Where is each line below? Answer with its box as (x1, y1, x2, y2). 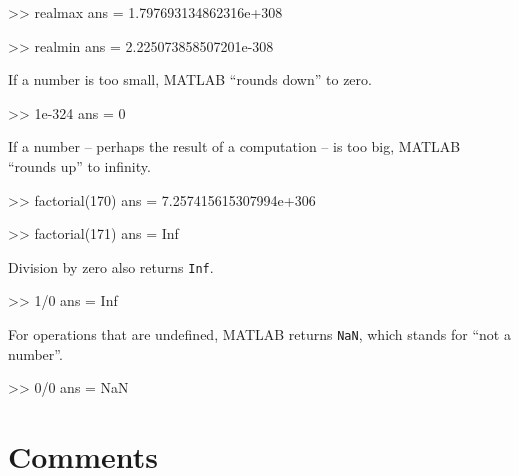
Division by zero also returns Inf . (8, 256, 214, 277)
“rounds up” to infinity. (8, 155, 151, 176)
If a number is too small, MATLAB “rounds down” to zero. (8, 69, 372, 90)
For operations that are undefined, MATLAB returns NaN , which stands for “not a (8, 324, 511, 344)
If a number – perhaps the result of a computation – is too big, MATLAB (8, 136, 461, 157)
